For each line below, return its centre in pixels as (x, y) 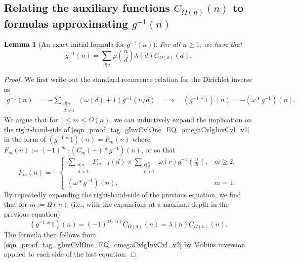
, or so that (158, 150)
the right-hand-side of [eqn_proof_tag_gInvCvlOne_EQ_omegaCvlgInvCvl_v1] (127, 129)
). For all (167, 44)
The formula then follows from (50, 235)
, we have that (221, 44)
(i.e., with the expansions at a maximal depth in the (149, 204)
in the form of (25, 139)
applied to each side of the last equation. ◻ (70, 254)
